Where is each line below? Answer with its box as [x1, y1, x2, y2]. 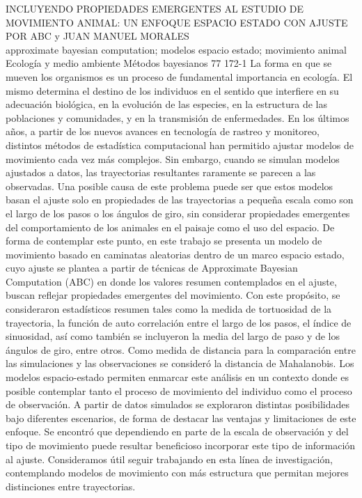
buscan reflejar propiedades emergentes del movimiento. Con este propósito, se [6, 288, 340, 302]
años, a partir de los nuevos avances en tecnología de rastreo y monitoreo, [6, 124, 320, 139]
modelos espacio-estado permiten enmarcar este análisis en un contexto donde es [6, 370, 349, 384]
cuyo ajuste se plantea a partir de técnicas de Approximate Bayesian [6, 260, 298, 275]
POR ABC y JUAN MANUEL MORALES [6, 29, 189, 43]
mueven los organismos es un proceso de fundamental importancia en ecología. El [6, 69, 353, 84]
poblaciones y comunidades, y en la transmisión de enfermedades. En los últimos [6, 110, 349, 125]
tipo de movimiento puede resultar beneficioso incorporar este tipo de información [6, 438, 356, 452]
